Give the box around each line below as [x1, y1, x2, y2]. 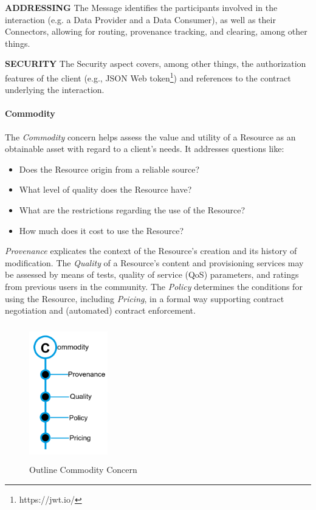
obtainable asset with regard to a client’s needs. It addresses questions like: [5, 142, 284, 155]
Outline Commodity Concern [29, 463, 137, 475]
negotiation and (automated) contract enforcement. [5, 304, 196, 317]
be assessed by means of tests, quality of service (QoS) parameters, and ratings [5, 268, 299, 281]
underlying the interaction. [5, 83, 105, 96]
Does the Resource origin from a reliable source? [19, 162, 200, 175]
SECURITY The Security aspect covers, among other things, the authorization [5, 57, 306, 70]
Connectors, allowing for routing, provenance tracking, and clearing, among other [5, 25, 307, 38]
